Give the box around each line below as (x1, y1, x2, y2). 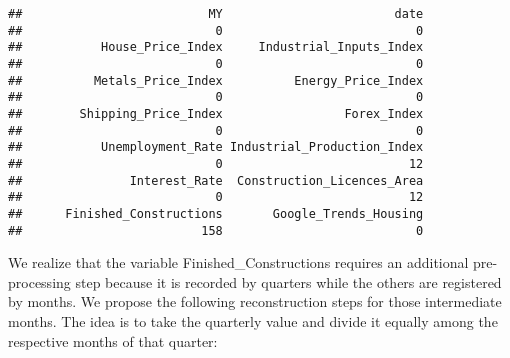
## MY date (8, 7, 424, 21)
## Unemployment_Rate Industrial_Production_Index (8, 140, 424, 155)
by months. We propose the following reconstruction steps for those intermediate (8, 291, 502, 312)
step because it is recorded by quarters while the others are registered (75, 271, 502, 292)
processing (8, 271, 71, 292)
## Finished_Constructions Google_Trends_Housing (8, 206, 424, 221)
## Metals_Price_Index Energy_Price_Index (8, 73, 424, 88)
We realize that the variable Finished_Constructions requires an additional (8, 252, 469, 273)
